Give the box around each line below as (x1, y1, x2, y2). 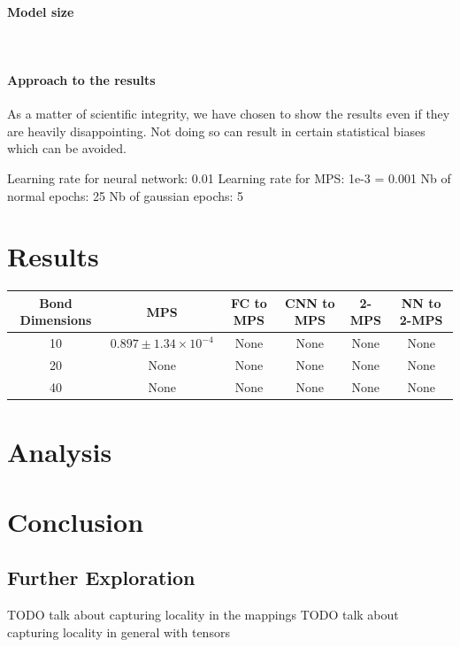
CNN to (285, 293, 335, 312)
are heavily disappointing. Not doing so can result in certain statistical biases (7, 121, 425, 140)
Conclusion (7, 503, 144, 539)
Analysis (7, 434, 112, 470)
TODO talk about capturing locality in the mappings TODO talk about (7, 605, 399, 623)
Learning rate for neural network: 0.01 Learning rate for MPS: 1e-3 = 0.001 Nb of (7, 168, 451, 187)
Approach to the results (7, 70, 156, 89)
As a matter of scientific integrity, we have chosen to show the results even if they (7, 104, 450, 123)
